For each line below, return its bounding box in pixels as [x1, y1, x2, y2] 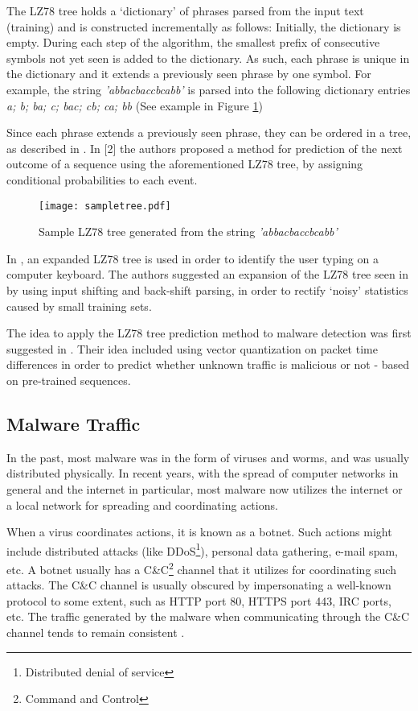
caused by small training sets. [6, 297, 152, 314]
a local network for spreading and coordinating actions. [6, 496, 278, 513]
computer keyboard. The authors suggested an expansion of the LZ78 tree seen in [6, 266, 409, 283]
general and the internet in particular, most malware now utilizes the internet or [6, 480, 403, 497]
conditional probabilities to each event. [6, 171, 198, 188]
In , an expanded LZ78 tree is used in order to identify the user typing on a [6, 250, 379, 267]
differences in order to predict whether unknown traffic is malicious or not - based [6, 356, 410, 373]
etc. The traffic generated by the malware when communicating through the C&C [6, 608, 410, 625]
